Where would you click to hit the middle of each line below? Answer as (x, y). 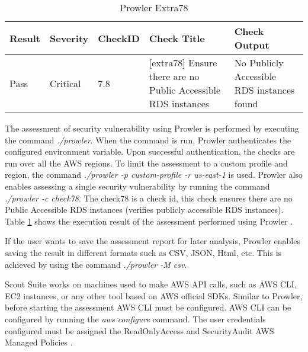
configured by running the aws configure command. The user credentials (135, 319)
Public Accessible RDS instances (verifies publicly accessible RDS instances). (144, 209)
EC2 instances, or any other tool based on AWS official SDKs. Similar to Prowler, (154, 295)
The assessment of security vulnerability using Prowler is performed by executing (152, 128)
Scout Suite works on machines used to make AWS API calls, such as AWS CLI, (151, 284)
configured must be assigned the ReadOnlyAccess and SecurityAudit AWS (139, 330)
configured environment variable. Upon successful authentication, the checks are (150, 151)
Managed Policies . (39, 342)
